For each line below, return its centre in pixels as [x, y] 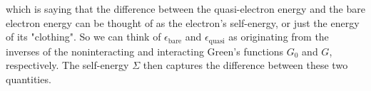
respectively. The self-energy [67, 65]
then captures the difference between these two [245, 65]
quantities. [29, 79]
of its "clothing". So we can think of [83, 37]
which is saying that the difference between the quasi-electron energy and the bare [185, 9]
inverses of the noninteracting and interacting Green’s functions [145, 51]
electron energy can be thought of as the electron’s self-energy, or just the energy [183, 22]
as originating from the [279, 37]
